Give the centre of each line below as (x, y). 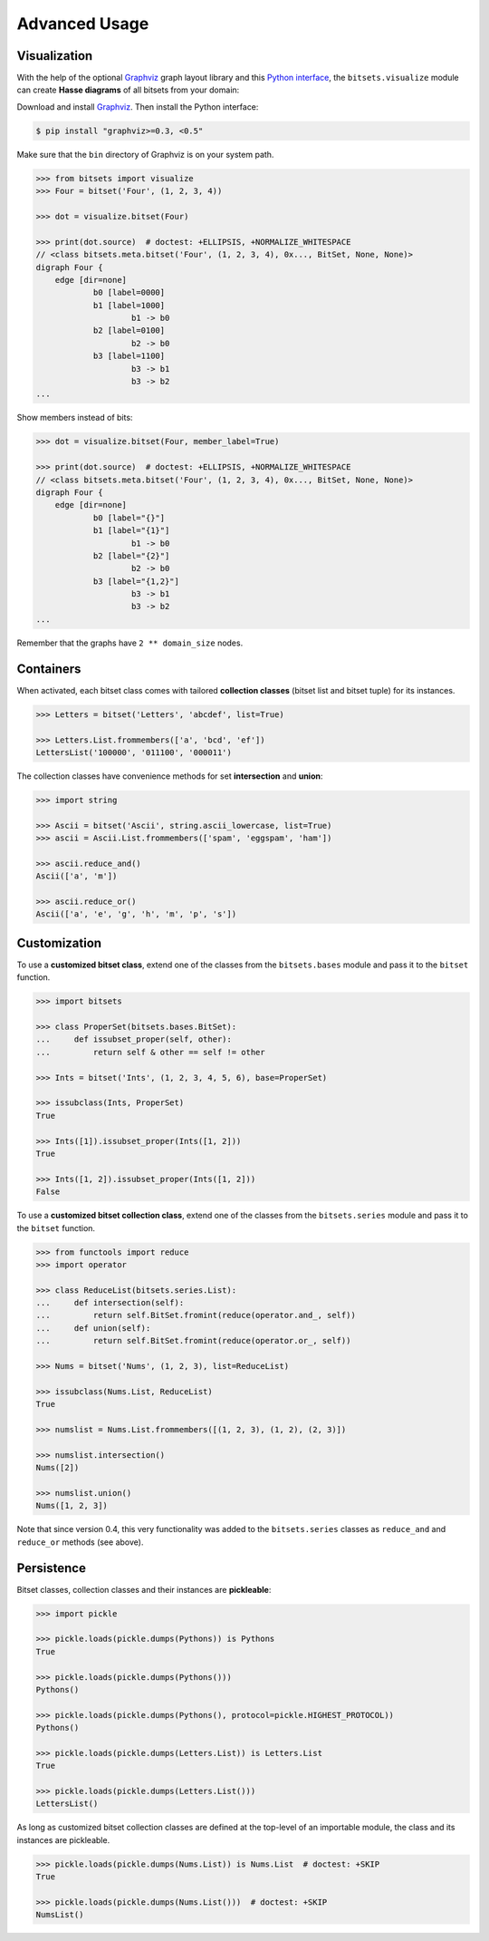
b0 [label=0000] (129, 293)
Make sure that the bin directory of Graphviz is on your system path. (145, 154)
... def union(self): (93, 1328)
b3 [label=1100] (129, 356)
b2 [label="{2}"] (131, 556)
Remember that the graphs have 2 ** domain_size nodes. (130, 643)
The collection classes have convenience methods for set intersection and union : (170, 776)
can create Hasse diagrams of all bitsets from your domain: (128, 90)
